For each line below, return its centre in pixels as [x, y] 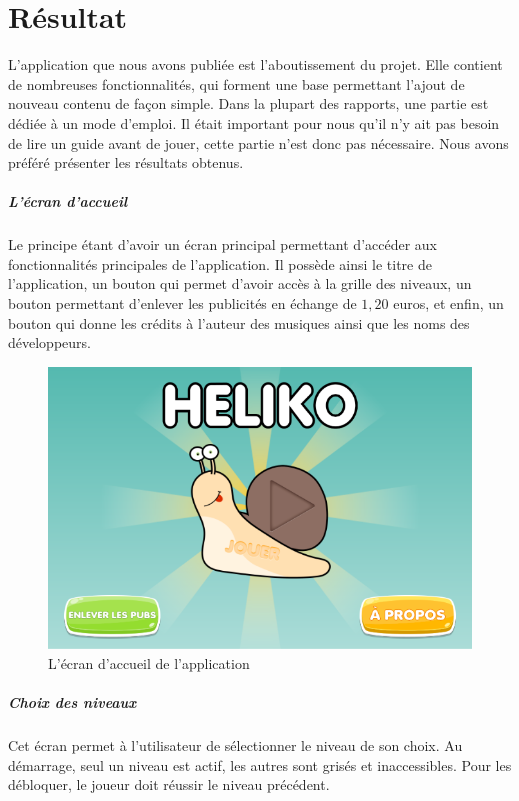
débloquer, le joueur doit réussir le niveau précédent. [169, 784]
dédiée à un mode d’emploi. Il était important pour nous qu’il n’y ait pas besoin [254, 122]
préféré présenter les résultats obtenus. [126, 162]
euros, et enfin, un [448, 303]
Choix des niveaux [72, 702]
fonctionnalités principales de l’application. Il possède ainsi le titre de [220, 263]
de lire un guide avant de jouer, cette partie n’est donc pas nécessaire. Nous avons [258, 142]
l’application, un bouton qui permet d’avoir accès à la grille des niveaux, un [240, 283]
